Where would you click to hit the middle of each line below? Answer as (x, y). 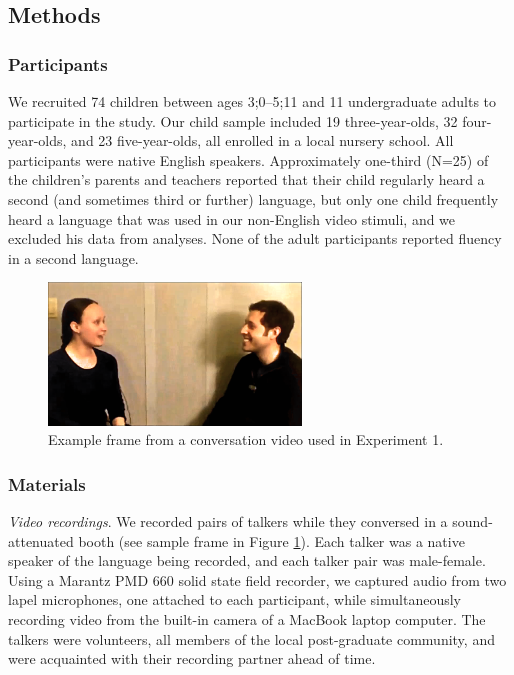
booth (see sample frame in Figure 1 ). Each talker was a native (271, 540)
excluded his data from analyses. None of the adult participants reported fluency (255, 238)
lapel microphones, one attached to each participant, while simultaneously (234, 599)
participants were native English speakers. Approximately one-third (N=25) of (248, 159)
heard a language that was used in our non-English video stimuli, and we (232, 218)
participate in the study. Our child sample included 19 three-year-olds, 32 (233, 120)
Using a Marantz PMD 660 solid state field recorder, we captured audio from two (257, 579)
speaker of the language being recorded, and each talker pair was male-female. (247, 560)
